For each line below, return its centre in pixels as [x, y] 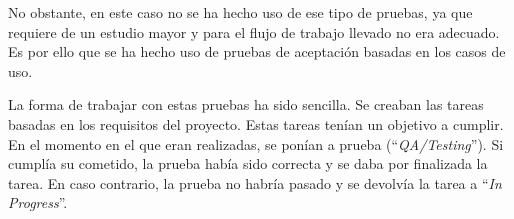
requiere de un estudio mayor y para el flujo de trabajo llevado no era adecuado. [254, 31]
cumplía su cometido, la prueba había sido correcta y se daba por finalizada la [248, 163]
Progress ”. [38, 202]
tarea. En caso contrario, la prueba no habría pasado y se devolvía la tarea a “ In [255, 182]
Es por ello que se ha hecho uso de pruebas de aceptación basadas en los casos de [257, 51]
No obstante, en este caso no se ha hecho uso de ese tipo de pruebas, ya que [240, 12]
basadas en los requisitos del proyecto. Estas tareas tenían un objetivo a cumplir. [256, 123]
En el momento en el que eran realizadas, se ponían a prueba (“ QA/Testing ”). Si [256, 143]
